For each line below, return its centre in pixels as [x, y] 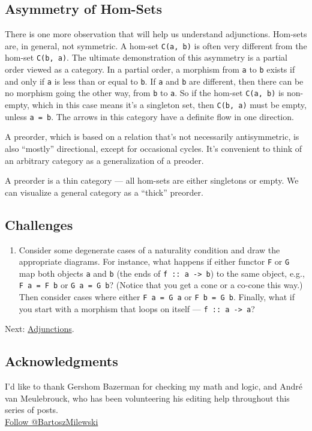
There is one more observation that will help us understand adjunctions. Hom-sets [156, 34]
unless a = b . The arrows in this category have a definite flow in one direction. [149, 116]
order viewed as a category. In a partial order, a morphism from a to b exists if [150, 69]
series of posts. [31, 410]
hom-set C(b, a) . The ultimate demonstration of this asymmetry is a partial [146, 57]
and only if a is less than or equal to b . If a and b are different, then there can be [154, 81]
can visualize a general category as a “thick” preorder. [104, 192]
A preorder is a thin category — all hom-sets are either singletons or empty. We [152, 180]
